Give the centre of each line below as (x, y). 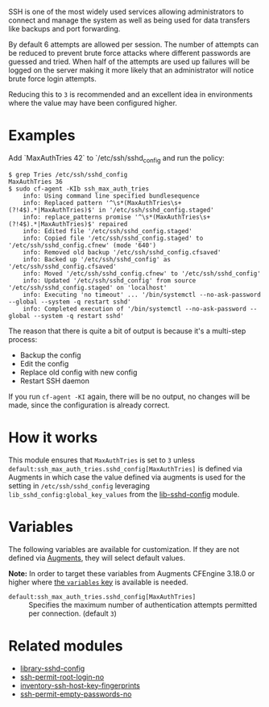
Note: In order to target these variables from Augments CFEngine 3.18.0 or (132, 573)
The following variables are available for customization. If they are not (124, 549)
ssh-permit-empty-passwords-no (76, 694)
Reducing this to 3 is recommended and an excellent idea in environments (131, 94)
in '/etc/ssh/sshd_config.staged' (156, 210)
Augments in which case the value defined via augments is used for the (127, 477)
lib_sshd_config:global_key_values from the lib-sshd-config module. (124, 494)
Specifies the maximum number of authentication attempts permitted (143, 605)
